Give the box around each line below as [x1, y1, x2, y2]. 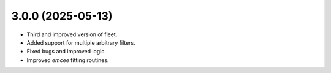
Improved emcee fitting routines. [26, 56, 109, 64]
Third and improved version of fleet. [26, 31, 118, 38]
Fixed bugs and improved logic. [26, 48, 107, 55]
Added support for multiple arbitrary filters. [26, 39, 136, 46]
